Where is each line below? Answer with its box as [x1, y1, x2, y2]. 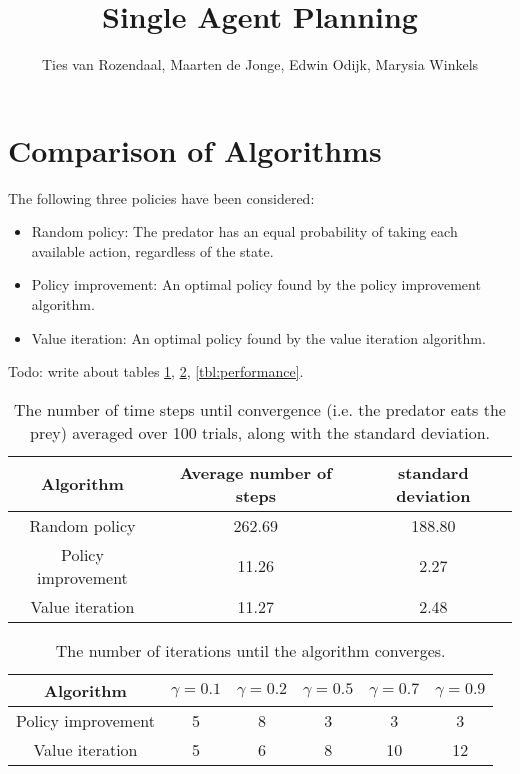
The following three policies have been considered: [8, 187, 315, 208]
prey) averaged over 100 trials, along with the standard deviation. [30, 420, 490, 444]
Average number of [179, 460, 332, 484]
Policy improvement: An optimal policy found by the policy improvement [31, 274, 481, 295]
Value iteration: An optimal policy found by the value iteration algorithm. [31, 327, 486, 348]
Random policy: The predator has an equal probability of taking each [31, 221, 458, 242]
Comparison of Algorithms [8, 129, 382, 170]
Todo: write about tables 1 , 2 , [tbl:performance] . [8, 361, 304, 382]
